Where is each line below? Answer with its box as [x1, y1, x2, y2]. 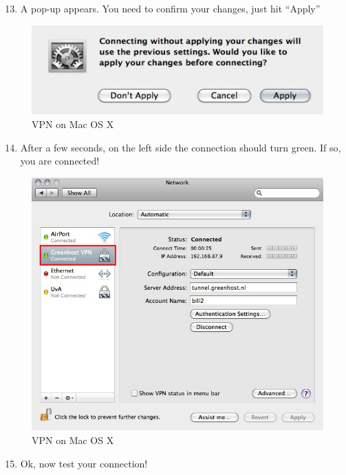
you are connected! [20, 154, 100, 168]
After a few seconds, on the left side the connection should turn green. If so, [20, 140, 341, 154]
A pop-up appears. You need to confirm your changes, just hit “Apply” [20, 1, 321, 15]
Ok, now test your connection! [20, 456, 148, 470]
